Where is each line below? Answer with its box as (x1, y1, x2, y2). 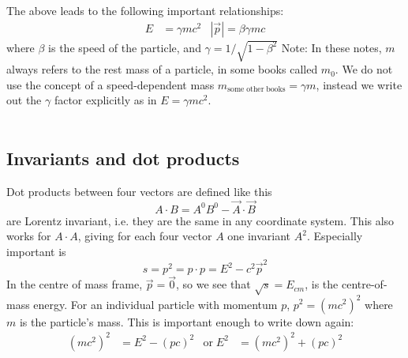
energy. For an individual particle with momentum (33, 296, 278, 312)
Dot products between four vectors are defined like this (6, 183, 272, 199)
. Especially (306, 228, 363, 244)
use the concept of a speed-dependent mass (6, 76, 215, 92)
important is (6, 243, 66, 259)
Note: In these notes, (281, 39, 382, 55)
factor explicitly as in (54, 92, 157, 108)
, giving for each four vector (77, 228, 212, 244)
